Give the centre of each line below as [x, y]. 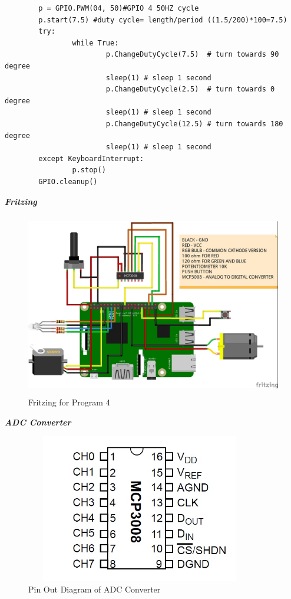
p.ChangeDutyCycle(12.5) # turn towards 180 [194, 124]
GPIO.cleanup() [68, 181]
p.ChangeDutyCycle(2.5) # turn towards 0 [190, 89]
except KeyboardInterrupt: [91, 158]
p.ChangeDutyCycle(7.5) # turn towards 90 [192, 55]
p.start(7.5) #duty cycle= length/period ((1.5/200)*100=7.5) [163, 20]
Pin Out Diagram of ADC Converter [95, 589]
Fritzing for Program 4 [69, 402]
